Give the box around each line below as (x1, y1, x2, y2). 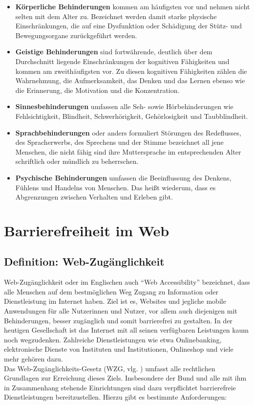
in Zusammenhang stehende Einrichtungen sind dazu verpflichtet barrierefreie (4, 382, 236, 392)
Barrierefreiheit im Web (4, 220, 169, 240)
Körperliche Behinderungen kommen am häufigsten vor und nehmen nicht (15, 1, 250, 11)
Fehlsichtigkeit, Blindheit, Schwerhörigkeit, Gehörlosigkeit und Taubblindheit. (15, 111, 248, 121)
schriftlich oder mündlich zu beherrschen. (15, 156, 139, 166)
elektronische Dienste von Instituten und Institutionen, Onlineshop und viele (4, 344, 233, 354)
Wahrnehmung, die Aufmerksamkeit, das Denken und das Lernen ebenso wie (15, 75, 245, 86)
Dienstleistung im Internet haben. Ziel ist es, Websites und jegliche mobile (4, 296, 226, 306)
